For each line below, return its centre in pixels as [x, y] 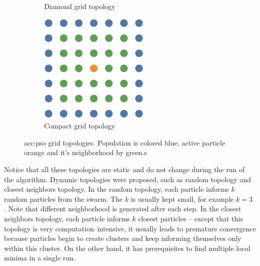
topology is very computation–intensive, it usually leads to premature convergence [130, 228]
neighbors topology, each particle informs [67, 218]
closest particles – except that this [190, 218]
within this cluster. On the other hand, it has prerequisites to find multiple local [127, 248]
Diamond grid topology [80, 6]
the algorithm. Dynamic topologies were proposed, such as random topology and [128, 179]
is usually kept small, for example [182, 198]
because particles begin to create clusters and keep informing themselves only [123, 238]
